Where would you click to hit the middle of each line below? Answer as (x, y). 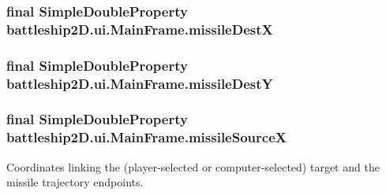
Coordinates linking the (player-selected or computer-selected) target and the (193, 166)
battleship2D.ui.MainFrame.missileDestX (140, 29)
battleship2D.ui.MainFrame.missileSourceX (146, 137)
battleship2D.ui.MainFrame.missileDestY (140, 83)
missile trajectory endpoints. (75, 182)
